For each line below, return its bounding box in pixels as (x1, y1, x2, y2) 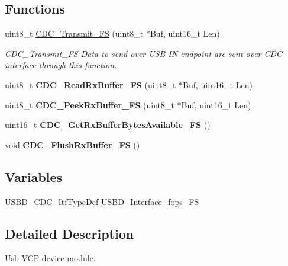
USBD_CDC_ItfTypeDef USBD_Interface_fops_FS (5, 195, 199, 207)
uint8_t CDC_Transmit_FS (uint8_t (5, 27, 144, 40)
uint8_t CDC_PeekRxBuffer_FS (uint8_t (5, 98, 174, 111)
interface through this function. (5, 59, 117, 71)
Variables (5, 167, 63, 185)
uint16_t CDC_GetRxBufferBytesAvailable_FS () (5, 118, 211, 131)
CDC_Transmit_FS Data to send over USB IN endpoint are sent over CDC (5, 47, 283, 59)
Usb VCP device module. (5, 252, 96, 264)
